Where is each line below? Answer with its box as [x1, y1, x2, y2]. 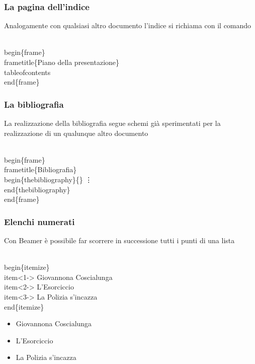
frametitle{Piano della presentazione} [4, 57, 120, 67]
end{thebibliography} [4, 184, 70, 194]
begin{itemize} [4, 262, 50, 272]
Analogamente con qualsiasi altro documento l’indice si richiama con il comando [4, 20, 251, 31]
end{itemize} [4, 301, 44, 312]
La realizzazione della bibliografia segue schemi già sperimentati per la [4, 118, 221, 128]
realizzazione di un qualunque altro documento [4, 127, 148, 138]
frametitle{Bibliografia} [4, 164, 77, 175]
